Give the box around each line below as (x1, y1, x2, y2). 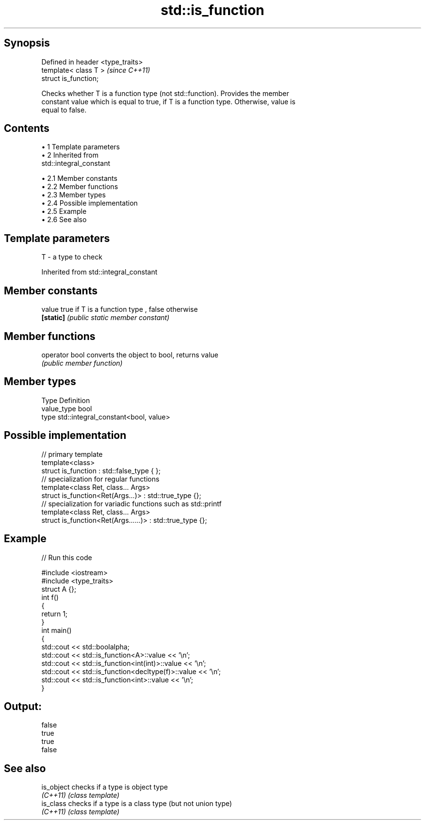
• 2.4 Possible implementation (41, 199, 138, 208)
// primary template (41, 450, 103, 458)
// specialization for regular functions (41, 474, 160, 483)
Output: (4, 700, 42, 712)
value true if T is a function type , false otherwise (41, 305, 198, 314)
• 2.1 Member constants (41, 174, 117, 183)
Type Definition (41, 396, 90, 404)
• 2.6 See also (41, 215, 87, 224)
